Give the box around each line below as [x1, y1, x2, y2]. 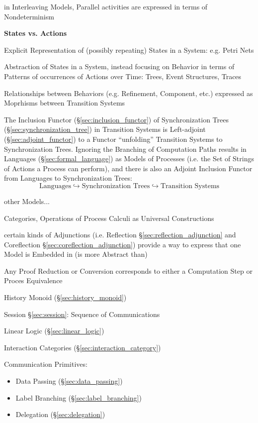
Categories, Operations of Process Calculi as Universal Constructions [4, 212, 214, 223]
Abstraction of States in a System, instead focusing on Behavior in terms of [4, 61, 235, 72]
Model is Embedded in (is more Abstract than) [4, 249, 148, 259]
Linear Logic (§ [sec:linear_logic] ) [4, 325, 104, 336]
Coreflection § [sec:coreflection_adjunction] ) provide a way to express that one [4, 239, 241, 249]
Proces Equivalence [4, 275, 63, 286]
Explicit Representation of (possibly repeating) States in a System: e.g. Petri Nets [4, 44, 254, 55]
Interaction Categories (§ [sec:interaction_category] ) [4, 342, 161, 352]
